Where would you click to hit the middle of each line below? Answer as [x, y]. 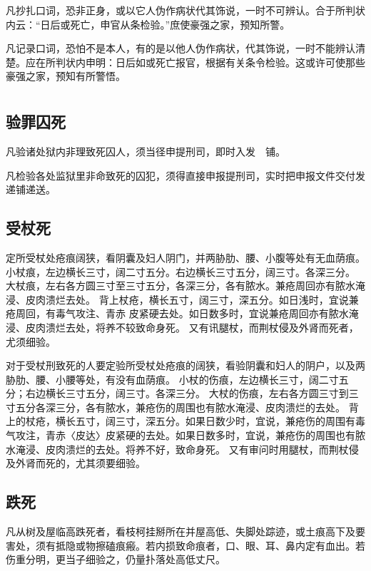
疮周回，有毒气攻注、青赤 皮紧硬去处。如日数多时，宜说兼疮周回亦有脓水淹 [182, 313]
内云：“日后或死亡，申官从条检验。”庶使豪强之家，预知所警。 [148, 24]
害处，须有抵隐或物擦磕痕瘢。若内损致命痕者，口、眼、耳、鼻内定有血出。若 [185, 545]
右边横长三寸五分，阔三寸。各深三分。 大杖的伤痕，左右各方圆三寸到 [187, 393]
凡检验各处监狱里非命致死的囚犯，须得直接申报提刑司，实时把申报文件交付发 [185, 175]
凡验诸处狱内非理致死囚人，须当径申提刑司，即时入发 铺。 [146, 151]
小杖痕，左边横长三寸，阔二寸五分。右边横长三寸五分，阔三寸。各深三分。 [181, 271]
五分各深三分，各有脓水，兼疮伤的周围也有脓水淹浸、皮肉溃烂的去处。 [180, 407]
